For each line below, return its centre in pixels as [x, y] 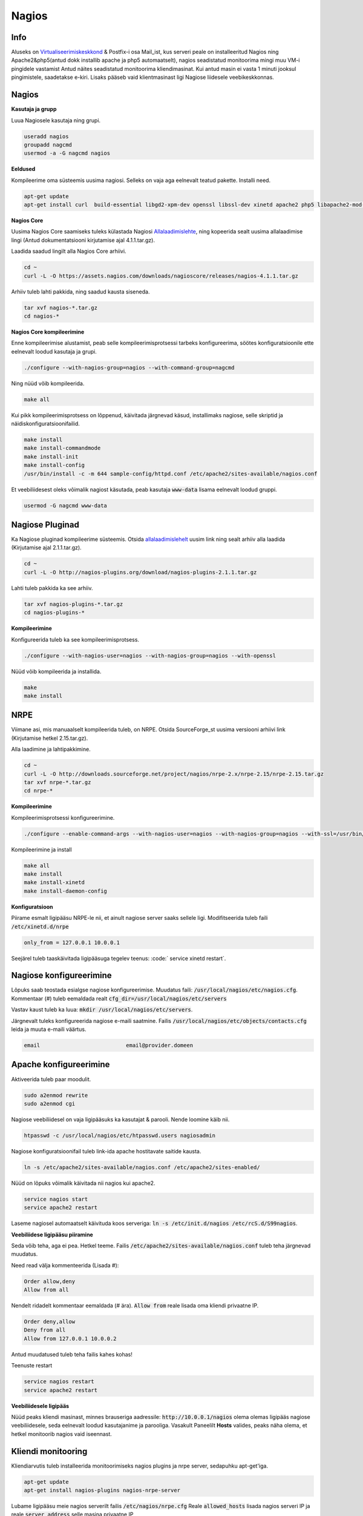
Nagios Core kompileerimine [48, 332]
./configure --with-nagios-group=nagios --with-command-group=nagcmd [129, 367]
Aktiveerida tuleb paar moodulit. [51, 1079]
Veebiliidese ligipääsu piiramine [52, 1235]
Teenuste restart [32, 1366]
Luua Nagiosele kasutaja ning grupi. [56, 120]
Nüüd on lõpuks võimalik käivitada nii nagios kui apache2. [83, 1183]
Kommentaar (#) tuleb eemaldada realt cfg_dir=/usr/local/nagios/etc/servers [119, 998]
